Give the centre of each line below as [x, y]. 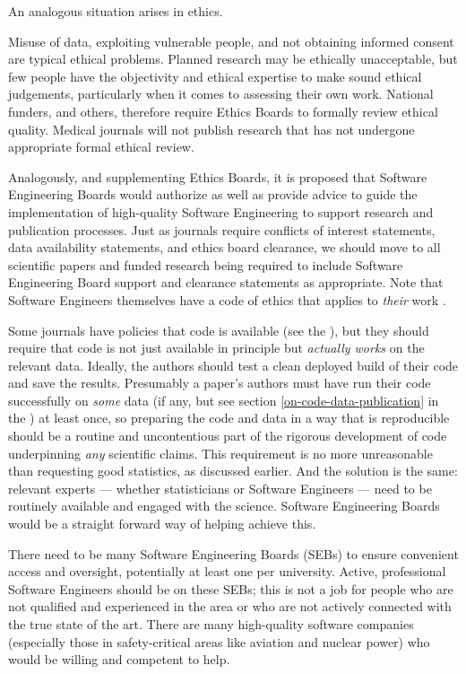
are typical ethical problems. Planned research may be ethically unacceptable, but [233, 59]
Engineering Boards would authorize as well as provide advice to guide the [213, 194]
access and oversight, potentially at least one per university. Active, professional [227, 571]
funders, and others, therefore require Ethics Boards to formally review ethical [223, 111]
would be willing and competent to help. [119, 659]
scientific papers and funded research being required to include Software [206, 264]
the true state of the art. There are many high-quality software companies [211, 624]
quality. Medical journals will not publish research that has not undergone [211, 129]
